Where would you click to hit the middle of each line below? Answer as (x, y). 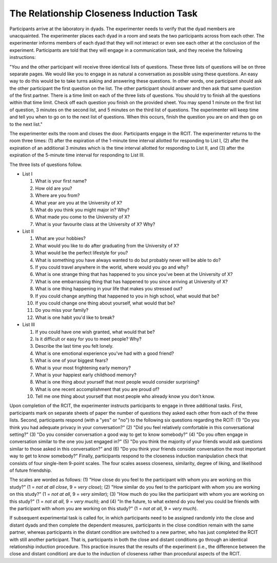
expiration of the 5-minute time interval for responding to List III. (77, 155)
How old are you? (54, 188)
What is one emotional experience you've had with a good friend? (105, 353)
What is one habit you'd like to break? (75, 317)
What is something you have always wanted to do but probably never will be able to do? (128, 260)
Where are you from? (57, 195)
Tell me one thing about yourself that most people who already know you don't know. (125, 396)
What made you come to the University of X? (83, 217)
